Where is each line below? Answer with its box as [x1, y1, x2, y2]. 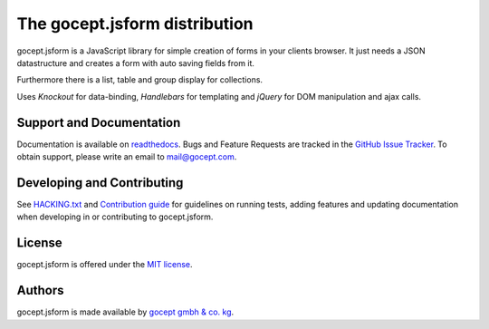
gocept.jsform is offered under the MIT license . [16, 259, 194, 270]
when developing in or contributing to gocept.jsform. [16, 211, 214, 222]
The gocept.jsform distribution [16, 14, 254, 34]
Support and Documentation [16, 114, 181, 131]
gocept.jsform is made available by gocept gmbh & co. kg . [16, 306, 235, 317]
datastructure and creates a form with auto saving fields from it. [16, 57, 255, 68]
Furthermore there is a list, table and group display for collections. [16, 74, 263, 85]
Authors [16, 283, 64, 298]
